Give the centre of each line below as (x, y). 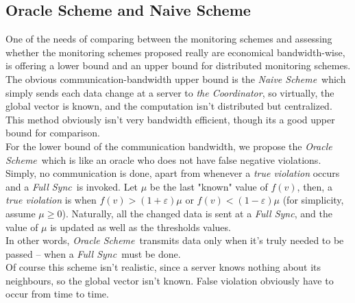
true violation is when (51, 200)
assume (21, 213)
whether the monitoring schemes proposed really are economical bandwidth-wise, (175, 52)
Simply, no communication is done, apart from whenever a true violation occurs (173, 173)
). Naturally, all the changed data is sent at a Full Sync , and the (197, 213)
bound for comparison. (53, 133)
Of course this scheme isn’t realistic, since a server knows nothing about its (163, 267)
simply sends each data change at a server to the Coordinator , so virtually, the (170, 92)
